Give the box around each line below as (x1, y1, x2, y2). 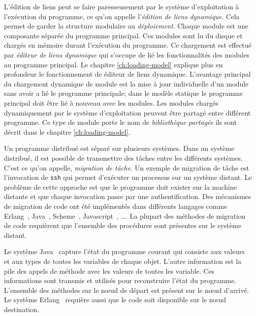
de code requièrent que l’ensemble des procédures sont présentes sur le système (4, 220, 241, 230)
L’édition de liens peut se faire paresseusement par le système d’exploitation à (4, 1, 239, 11)
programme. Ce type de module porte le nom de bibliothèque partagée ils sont (4, 117, 237, 127)
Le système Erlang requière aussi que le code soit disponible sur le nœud (4, 294, 226, 305)
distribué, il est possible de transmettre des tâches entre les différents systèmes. (4, 152, 243, 163)
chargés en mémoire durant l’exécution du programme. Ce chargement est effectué (4, 40, 252, 50)
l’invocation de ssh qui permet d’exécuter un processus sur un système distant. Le (4, 172, 252, 182)
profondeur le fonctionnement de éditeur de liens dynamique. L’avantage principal (4, 69, 251, 79)
